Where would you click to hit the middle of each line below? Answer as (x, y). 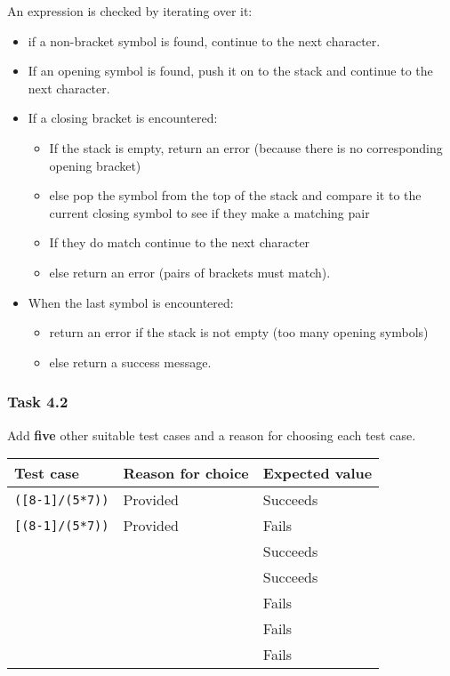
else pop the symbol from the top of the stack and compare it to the (235, 195)
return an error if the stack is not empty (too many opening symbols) (239, 332)
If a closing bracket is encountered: (123, 118)
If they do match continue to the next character (180, 242)
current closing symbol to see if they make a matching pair (209, 212)
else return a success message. (130, 362)
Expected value (317, 473)
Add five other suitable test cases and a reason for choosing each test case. (212, 435)
